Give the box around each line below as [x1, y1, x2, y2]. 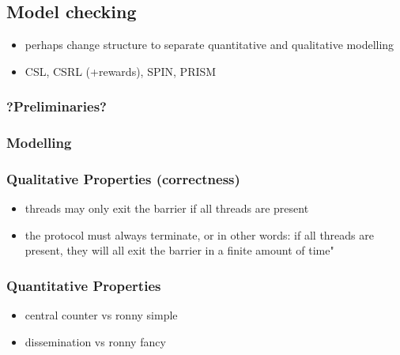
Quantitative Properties [6, 276, 161, 295]
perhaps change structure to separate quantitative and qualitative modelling [25, 36, 394, 53]
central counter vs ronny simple [25, 307, 178, 323]
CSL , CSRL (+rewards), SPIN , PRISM [25, 62, 217, 79]
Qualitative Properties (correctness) [6, 169, 240, 188]
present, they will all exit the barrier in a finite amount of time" [25, 242, 334, 259]
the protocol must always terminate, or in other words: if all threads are [25, 226, 374, 243]
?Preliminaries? [6, 96, 107, 116]
